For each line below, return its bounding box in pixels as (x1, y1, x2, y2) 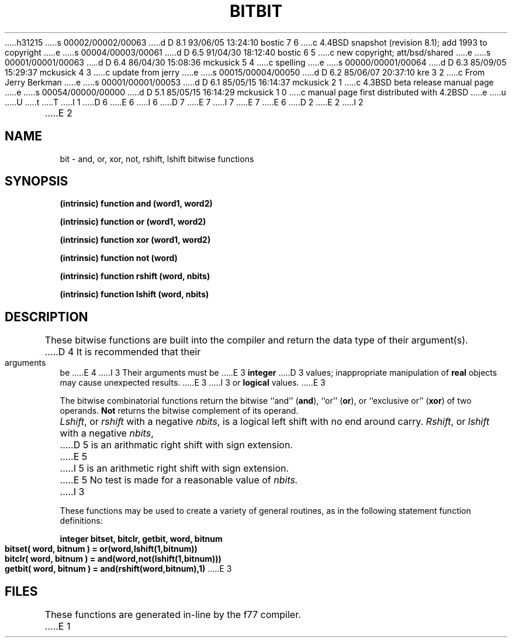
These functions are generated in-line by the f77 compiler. (44, 609, 301, 621)
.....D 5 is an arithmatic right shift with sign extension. (60, 439, 293, 451)
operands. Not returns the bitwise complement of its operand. (60, 406, 299, 416)
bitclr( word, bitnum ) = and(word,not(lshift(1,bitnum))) (5, 554, 222, 564)
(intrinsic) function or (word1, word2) (60, 217, 206, 227)
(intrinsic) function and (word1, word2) (60, 198, 213, 209)
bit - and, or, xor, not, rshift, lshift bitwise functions (60, 153, 254, 164)
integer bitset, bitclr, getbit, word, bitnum (60, 534, 223, 544)
